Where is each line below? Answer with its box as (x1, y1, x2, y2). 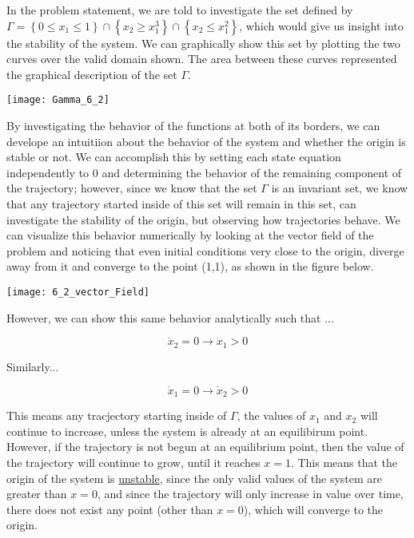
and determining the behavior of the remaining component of (102, 164, 402, 180)
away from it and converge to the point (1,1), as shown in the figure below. (6, 258, 374, 275)
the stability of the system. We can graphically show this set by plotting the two (6, 34, 400, 51)
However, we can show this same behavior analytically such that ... (6, 309, 334, 326)
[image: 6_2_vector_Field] (6, 286, 149, 298)
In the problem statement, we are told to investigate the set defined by (6, 2, 353, 18)
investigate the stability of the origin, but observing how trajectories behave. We (6, 211, 400, 227)
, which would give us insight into (239, 17, 404, 34)
